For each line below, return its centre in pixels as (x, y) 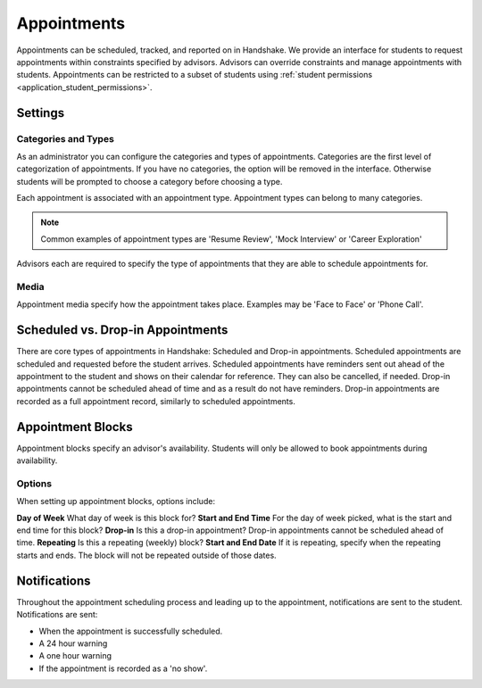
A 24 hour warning (73, 643)
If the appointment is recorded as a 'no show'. (123, 668)
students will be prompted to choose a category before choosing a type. (150, 181)
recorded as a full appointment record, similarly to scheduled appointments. (156, 401)
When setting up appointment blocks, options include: (116, 501)
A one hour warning (75, 656)
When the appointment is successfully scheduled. (131, 631)
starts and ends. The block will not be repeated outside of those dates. (146, 555)
